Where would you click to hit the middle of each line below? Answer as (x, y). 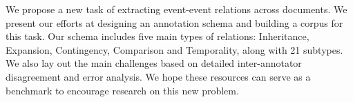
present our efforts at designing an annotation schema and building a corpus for (174, 22)
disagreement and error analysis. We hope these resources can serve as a (158, 76)
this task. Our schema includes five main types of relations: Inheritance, (158, 36)
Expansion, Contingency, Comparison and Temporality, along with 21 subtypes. (174, 49)
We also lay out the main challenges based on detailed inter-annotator (154, 63)
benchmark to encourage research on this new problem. (122, 90)
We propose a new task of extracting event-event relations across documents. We (176, 9)
